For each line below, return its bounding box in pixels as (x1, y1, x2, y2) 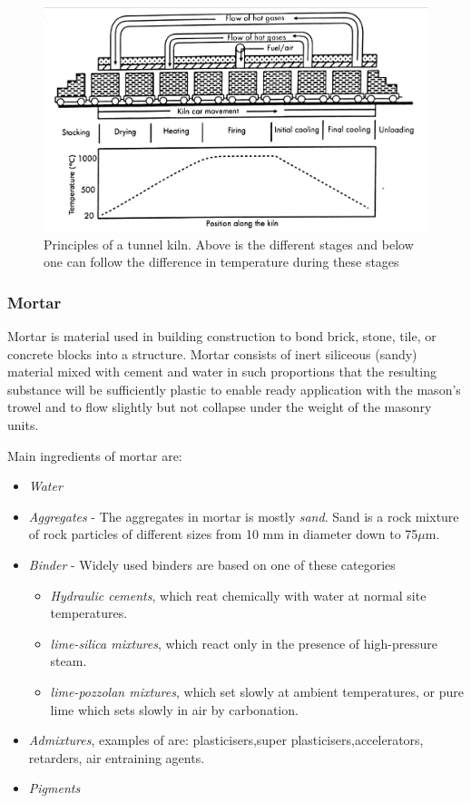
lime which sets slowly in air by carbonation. (50, 700, 299, 719)
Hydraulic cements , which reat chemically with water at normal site (50, 585, 427, 604)
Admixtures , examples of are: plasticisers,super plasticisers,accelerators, (28, 730, 424, 749)
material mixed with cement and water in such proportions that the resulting (7, 362, 437, 381)
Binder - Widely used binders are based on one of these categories (28, 554, 396, 573)
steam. (50, 651, 87, 671)
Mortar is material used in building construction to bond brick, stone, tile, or (7, 327, 437, 346)
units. (7, 415, 39, 434)
